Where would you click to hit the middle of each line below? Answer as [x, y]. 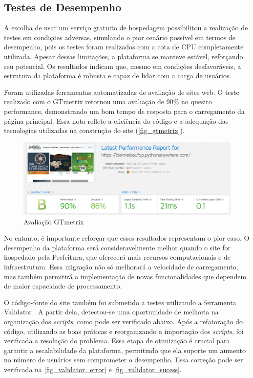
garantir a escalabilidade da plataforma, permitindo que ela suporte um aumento [125, 350]
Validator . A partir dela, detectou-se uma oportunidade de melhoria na [111, 312]
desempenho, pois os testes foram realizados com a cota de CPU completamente [124, 47]
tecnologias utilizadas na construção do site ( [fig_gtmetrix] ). [94, 130]
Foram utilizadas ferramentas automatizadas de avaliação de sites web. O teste [122, 92]
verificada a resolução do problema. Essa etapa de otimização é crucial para [117, 341]
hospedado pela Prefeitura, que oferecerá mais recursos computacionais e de [117, 257]
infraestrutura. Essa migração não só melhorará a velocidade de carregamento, [121, 266]
